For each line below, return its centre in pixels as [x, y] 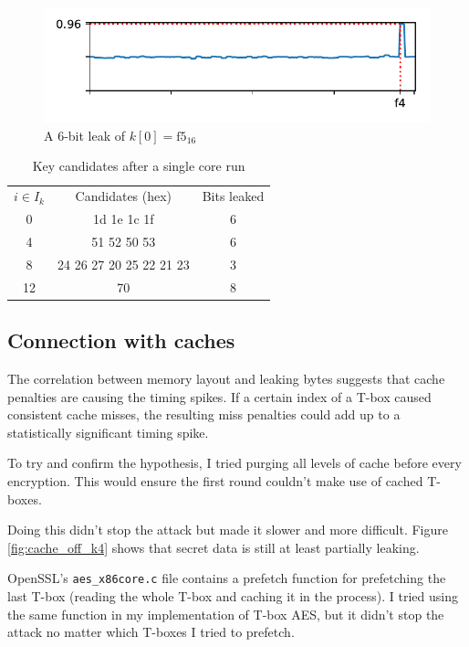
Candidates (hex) [124, 196]
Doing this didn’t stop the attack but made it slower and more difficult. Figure [228, 530]
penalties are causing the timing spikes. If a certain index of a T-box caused [219, 396]
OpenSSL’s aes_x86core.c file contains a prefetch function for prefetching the [227, 578]
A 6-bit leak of [85, 135]
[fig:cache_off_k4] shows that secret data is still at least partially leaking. [214, 547]
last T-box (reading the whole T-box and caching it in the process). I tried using [233, 596]
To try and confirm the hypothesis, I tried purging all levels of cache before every [234, 463]
